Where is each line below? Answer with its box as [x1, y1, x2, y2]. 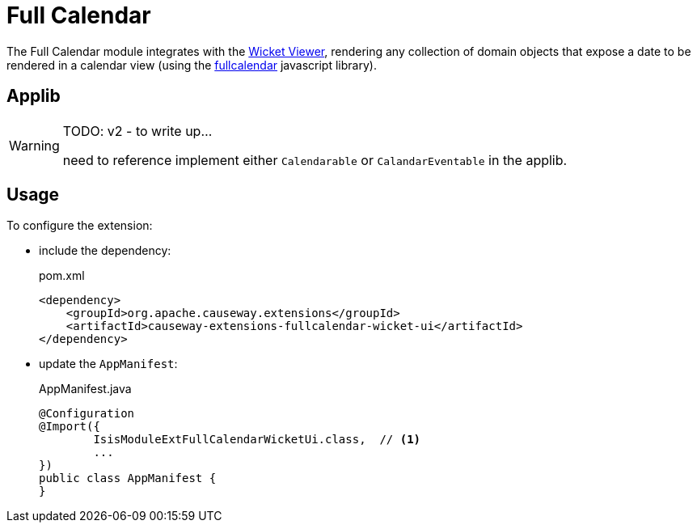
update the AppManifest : [39, 357, 178, 371]
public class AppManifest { [39, 472, 217, 485]
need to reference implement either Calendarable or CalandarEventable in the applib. [62, 151, 568, 168]
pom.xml [39, 269, 85, 283]
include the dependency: [39, 243, 171, 258]
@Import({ [39, 420, 100, 434]
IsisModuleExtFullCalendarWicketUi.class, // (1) [93, 433, 421, 446]
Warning [9, 137, 60, 154]
